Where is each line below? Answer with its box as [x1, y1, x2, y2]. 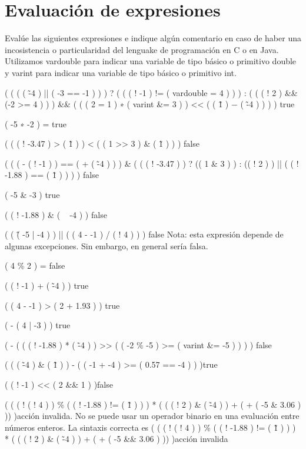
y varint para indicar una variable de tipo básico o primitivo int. [5, 66, 237, 78]
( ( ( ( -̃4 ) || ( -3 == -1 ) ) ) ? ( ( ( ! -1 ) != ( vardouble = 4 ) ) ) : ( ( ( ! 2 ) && [5, 86, 298, 98]
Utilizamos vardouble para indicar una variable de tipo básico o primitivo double [5, 55, 297, 67]
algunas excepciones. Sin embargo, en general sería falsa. [5, 239, 208, 252]
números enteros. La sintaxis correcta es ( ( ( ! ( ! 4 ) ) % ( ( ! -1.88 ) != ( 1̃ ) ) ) [5, 421, 296, 433]
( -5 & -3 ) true [5, 189, 60, 201]
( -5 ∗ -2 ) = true [5, 117, 67, 130]
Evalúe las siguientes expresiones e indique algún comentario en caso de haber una [5, 32, 301, 44]
